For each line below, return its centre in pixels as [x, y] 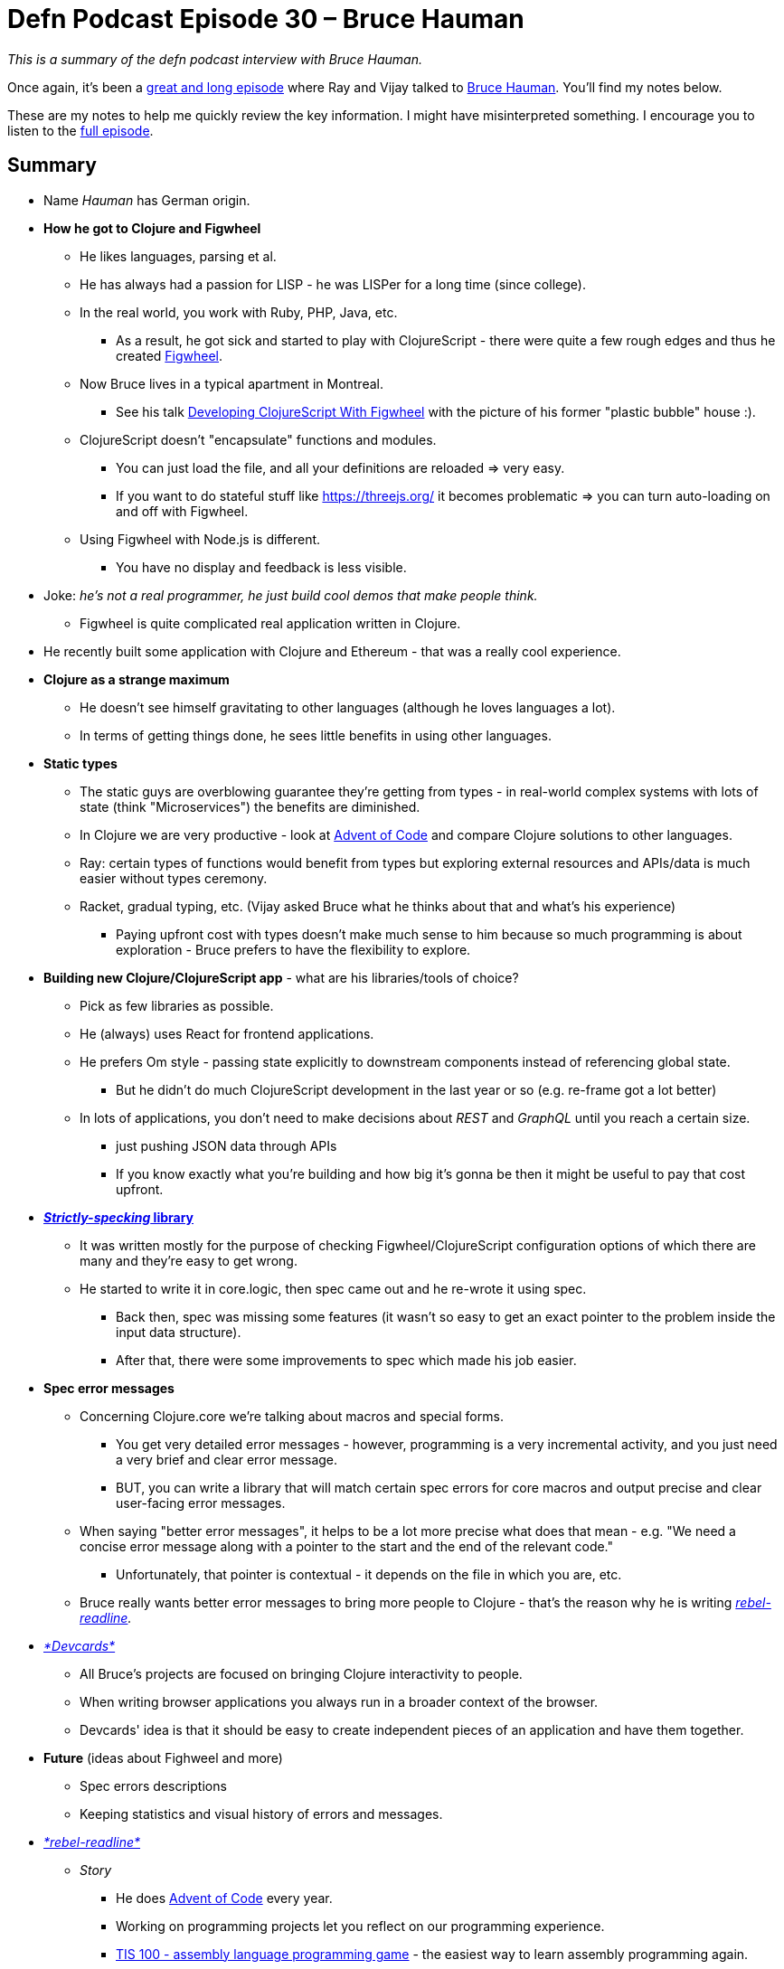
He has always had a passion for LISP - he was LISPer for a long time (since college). [333, 284]
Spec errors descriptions [153, 1785]
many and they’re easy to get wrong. [189, 1260]
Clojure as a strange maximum [137, 679]
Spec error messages [109, 1388]
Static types [80, 763]
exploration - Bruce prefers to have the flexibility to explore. [293, 949]
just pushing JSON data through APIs [227, 1145]
